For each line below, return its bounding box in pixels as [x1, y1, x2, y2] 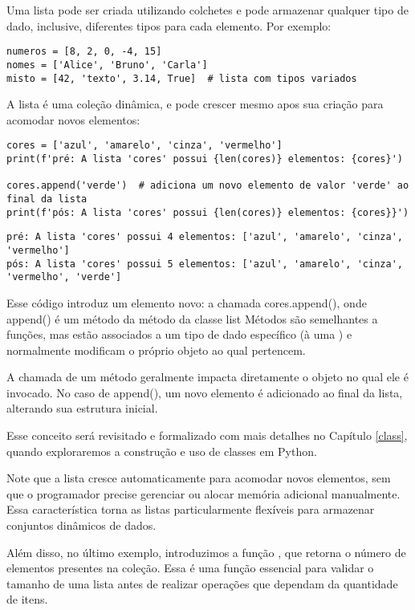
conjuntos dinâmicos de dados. [6, 517, 157, 534]
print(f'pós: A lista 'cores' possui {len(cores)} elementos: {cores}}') [6, 206, 409, 218]
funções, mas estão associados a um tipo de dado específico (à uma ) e [6, 326, 352, 343]
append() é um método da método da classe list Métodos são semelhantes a [6, 310, 378, 327]
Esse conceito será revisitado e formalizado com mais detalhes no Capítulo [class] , [6, 427, 408, 444]
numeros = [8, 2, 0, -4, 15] [6, 46, 162, 58]
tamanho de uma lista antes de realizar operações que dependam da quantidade [6, 575, 398, 592]
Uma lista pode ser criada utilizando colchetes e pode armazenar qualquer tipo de [6, 2, 409, 18]
